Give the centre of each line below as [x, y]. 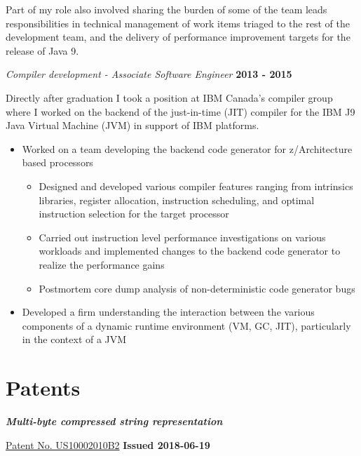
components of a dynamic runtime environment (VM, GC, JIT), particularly [186, 325]
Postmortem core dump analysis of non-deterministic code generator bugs [197, 288]
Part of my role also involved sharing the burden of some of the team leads [166, 9]
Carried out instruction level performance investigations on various [182, 237]
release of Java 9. [42, 50]
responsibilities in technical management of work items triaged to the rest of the [178, 23]
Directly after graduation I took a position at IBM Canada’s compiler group [169, 97]
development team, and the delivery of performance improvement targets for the [178, 37]
